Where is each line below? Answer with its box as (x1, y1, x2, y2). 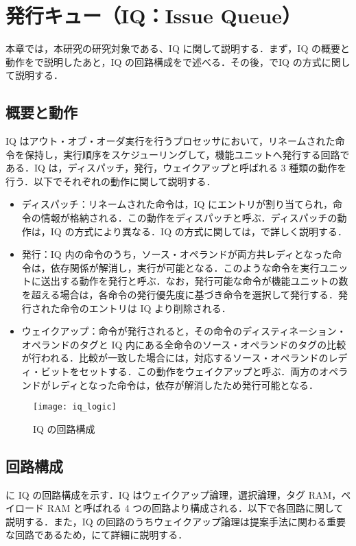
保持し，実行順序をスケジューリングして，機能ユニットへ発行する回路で (24, 147, 350, 161)
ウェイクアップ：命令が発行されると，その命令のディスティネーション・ (21, 324, 346, 338)
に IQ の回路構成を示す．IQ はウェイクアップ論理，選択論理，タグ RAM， (5, 487, 342, 501)
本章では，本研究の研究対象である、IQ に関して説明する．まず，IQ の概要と (5, 41, 350, 56)
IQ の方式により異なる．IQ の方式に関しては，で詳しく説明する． (50, 224, 348, 238)
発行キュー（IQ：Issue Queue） (5, 1, 301, 29)
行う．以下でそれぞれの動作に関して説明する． (5, 174, 216, 188)
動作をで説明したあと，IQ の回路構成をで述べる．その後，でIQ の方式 (5, 54, 322, 69)
